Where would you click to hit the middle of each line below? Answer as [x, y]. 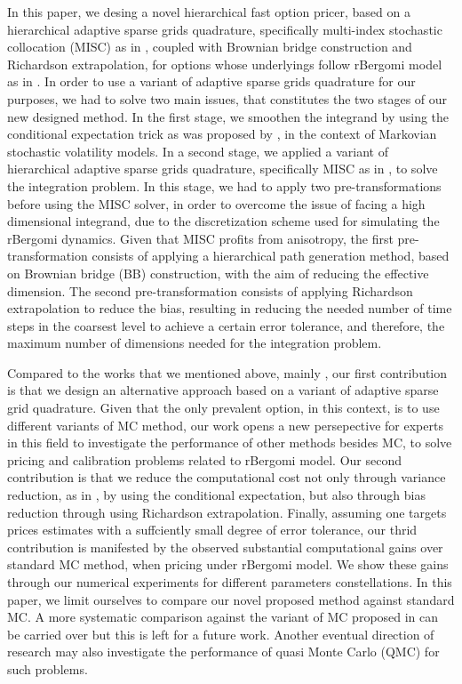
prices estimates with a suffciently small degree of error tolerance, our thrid [212, 530]
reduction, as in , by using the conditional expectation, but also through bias [217, 495]
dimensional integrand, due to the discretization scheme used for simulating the [223, 221]
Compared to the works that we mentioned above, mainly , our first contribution [227, 372]
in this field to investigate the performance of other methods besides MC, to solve [230, 443]
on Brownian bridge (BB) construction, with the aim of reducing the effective [218, 273]
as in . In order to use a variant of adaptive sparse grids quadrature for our [211, 81]
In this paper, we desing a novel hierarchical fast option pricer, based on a [209, 12]
